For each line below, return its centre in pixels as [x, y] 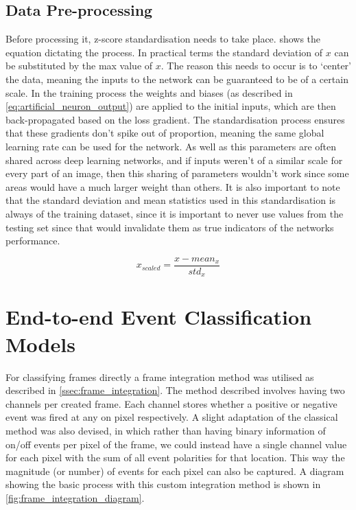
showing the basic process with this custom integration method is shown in [163, 484]
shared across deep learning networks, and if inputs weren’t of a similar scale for [174, 160]
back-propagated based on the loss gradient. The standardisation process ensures [175, 119]
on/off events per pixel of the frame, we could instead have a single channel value [176, 444]
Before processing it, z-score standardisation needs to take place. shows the [163, 39]
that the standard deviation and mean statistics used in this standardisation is [171, 200]
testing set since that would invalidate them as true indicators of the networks [170, 227]
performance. [33, 241]
